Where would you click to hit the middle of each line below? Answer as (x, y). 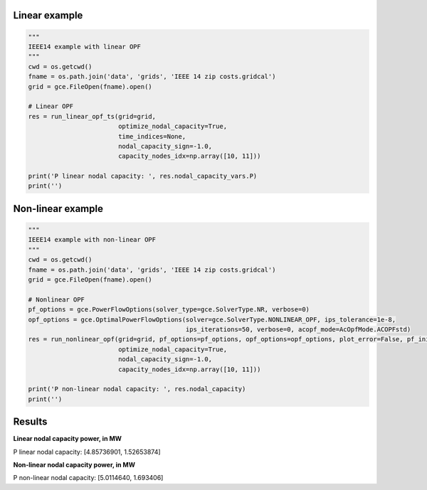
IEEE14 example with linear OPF (85, 47)
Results (30, 422)
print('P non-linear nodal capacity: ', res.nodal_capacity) (137, 389)
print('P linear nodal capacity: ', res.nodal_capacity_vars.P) (143, 176)
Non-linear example (58, 209)
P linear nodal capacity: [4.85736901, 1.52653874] (87, 452)
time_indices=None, (152, 136)
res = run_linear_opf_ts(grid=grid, (92, 116)
